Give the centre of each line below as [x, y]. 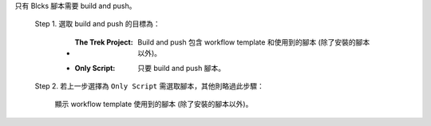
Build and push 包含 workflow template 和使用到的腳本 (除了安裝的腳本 [254, 42]
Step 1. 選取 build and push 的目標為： [97, 24]
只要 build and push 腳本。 [182, 68]
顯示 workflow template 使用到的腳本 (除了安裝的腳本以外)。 [154, 104]
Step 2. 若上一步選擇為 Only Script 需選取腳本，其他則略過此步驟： [150, 86]
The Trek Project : [104, 42]
